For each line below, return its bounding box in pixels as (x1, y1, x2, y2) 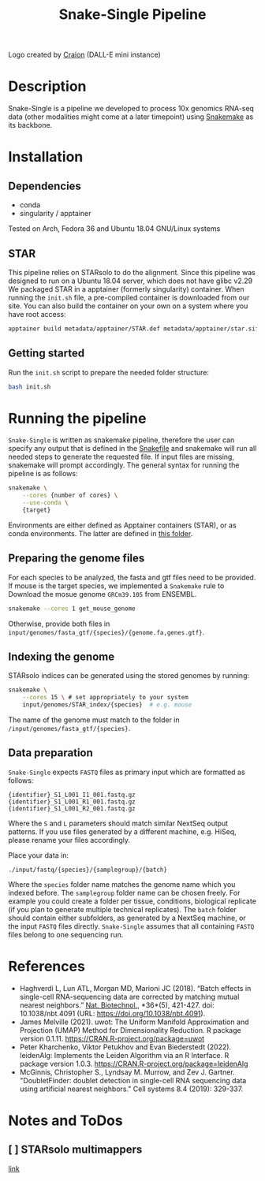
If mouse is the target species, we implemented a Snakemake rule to (8, 581, 225, 590)
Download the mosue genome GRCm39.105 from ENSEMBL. (8, 589, 197, 598)
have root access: (8, 309, 66, 319)
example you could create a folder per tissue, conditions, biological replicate (8, 896, 256, 906)
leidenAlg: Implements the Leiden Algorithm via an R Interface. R (19, 1050, 230, 1060)
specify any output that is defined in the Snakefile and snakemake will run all (8, 444, 257, 453)
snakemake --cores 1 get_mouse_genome (8, 605, 136, 613)
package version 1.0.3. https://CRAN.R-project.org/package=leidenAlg (19, 1059, 248, 1068)
